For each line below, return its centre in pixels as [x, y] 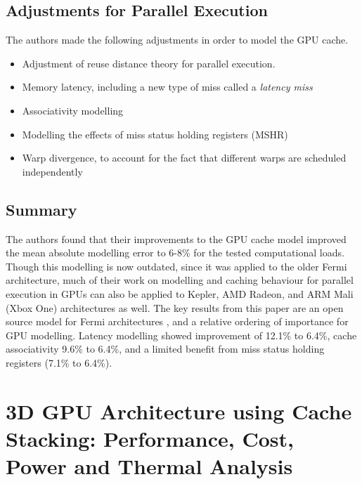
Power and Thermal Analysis [149, 466]
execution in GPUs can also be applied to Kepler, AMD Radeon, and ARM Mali [180, 293]
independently [52, 171]
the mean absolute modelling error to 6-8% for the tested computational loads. [175, 253]
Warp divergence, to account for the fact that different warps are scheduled [184, 158]
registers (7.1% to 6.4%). [59, 362]
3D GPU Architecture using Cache [179, 411]
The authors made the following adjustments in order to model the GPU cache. [177, 40]
